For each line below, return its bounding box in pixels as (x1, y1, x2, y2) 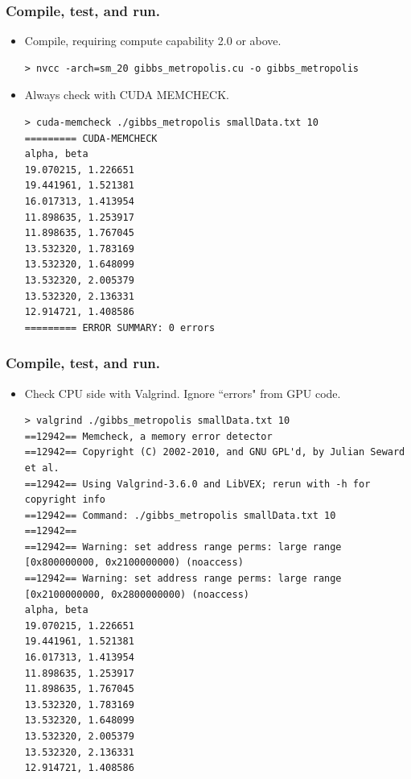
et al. (24, 462, 60, 474)
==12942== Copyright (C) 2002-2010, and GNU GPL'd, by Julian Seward (24, 446, 405, 458)
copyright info (24, 494, 106, 506)
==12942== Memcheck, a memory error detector (24, 430, 273, 442)
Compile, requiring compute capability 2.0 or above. (24, 32, 282, 49)
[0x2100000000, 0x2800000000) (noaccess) (24, 588, 249, 600)
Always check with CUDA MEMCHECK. (24, 86, 229, 103)
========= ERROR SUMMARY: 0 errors (24, 321, 216, 334)
